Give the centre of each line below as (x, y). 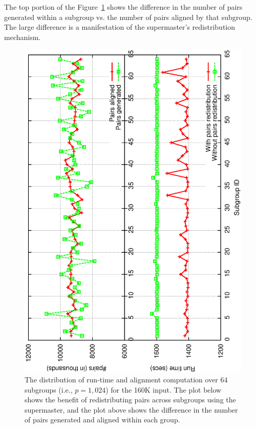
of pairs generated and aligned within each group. (102, 420)
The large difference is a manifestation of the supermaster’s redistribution (120, 27)
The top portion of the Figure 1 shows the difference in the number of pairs (123, 7)
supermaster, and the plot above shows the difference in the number (131, 409)
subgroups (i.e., (49, 389)
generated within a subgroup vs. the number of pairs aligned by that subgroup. (128, 17)
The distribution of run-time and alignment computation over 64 (126, 380)
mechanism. (23, 37)
